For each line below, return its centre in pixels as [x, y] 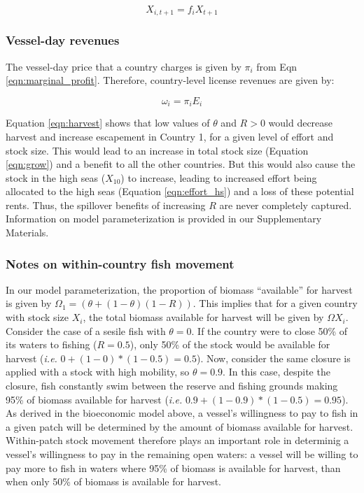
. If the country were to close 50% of [269, 330]
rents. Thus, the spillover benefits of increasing [106, 205]
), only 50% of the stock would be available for [230, 344]
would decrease [301, 123]
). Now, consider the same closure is [274, 358]
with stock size [37, 317]
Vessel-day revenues [63, 40]
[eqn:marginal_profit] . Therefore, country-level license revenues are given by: [170, 80]
